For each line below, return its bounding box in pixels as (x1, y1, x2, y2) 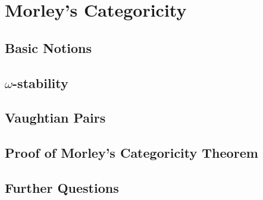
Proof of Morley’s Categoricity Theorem (5, 143, 258, 162)
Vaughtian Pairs (5, 108, 106, 127)
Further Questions (5, 178, 119, 196)
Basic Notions (5, 38, 92, 57)
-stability (12, 73, 68, 92)
